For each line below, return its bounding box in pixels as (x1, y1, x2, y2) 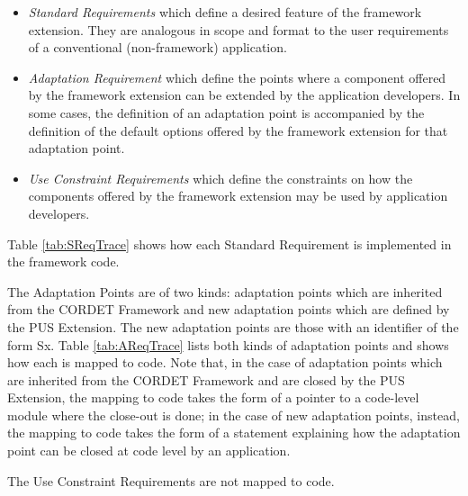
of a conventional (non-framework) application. (28, 38, 287, 57)
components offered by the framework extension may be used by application (28, 186, 448, 205)
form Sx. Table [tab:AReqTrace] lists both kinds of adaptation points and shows (7, 335, 449, 354)
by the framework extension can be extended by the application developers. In (28, 86, 461, 104)
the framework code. (7, 252, 120, 271)
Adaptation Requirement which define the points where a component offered (28, 68, 446, 86)
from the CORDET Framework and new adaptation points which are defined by (7, 300, 450, 319)
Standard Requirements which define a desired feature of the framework (28, 3, 422, 21)
